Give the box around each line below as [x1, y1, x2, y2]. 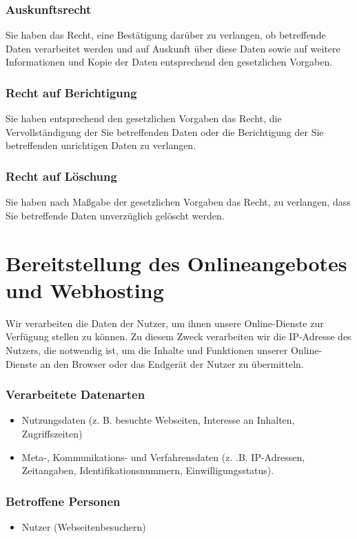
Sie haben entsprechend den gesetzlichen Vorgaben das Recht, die [6, 111, 282, 126]
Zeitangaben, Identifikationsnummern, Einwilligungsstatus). [21, 463, 274, 478]
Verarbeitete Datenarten [6, 386, 145, 403]
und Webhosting [6, 275, 164, 304]
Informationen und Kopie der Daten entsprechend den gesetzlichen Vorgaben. [6, 55, 333, 69]
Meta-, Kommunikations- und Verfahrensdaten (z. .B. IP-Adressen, [21, 449, 305, 464]
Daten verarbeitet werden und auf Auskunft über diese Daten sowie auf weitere [6, 41, 340, 55]
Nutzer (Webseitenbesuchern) [21, 519, 146, 533]
